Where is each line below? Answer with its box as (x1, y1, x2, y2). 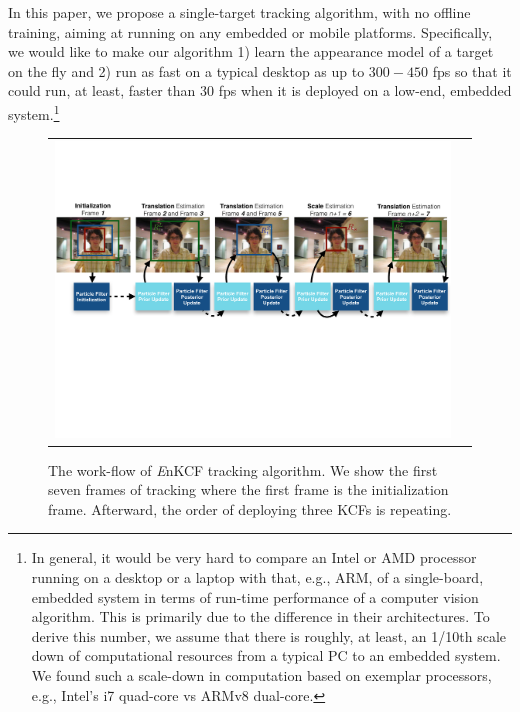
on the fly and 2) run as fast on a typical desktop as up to (8, 60, 365, 81)
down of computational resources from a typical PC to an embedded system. (31, 645, 501, 666)
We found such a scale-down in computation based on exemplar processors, (31, 665, 492, 686)
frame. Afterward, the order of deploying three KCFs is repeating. (48, 498, 452, 519)
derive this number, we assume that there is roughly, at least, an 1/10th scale (31, 625, 507, 646)
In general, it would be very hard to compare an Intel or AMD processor (31, 547, 477, 568)
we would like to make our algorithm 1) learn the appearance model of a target (8, 41, 494, 62)
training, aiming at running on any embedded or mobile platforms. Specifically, (8, 21, 493, 42)
